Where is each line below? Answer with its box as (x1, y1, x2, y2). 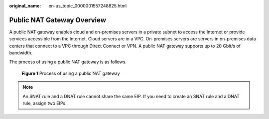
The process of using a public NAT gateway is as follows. (9, 59, 127, 65)
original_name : (9, 3, 41, 8)
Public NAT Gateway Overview (9, 15, 107, 24)
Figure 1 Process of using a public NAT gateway (21, 70, 120, 76)
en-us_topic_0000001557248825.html (48, 3, 127, 8)
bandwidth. (9, 50, 32, 56)
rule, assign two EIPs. (22, 100, 67, 107)
